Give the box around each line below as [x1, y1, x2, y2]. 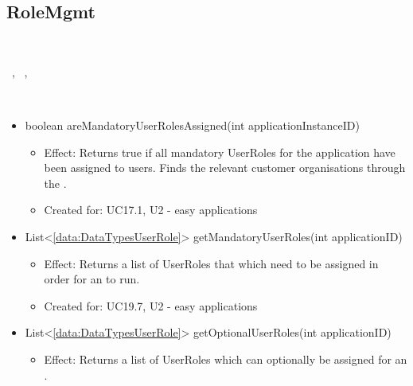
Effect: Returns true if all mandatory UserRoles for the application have [44, 143, 395, 160]
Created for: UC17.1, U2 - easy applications [44, 201, 258, 218]
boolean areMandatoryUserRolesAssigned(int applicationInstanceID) [25, 116, 360, 133]
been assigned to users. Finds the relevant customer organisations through [44, 159, 406, 176]
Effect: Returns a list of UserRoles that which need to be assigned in [44, 255, 379, 271]
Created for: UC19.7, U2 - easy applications [44, 297, 258, 314]
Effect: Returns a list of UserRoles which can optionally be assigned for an [44, 350, 407, 367]
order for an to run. [44, 271, 140, 287]
